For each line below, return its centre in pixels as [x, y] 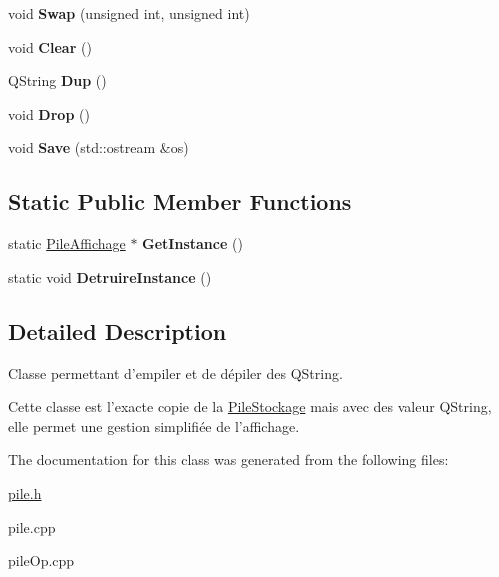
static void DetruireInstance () [110, 276]
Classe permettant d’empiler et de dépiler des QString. [175, 372]
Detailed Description [117, 330]
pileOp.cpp [41, 560]
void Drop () [49, 113]
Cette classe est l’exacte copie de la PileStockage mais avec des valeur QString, [250, 406]
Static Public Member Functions [180, 201]
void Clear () [50, 46]
